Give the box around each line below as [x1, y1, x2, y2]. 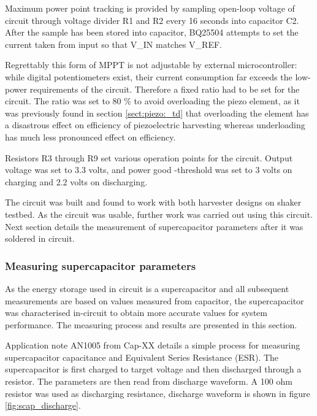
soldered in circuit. [5, 232, 75, 245]
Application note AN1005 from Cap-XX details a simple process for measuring [5, 339, 300, 352]
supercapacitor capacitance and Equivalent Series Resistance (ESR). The [5, 350, 279, 363]
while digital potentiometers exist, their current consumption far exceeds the [5, 70, 292, 83]
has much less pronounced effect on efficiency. [5, 130, 176, 143]
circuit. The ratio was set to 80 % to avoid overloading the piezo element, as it [5, 94, 300, 107]
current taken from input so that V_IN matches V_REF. [5, 37, 222, 50]
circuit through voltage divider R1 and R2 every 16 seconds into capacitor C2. [5, 13, 299, 26]
